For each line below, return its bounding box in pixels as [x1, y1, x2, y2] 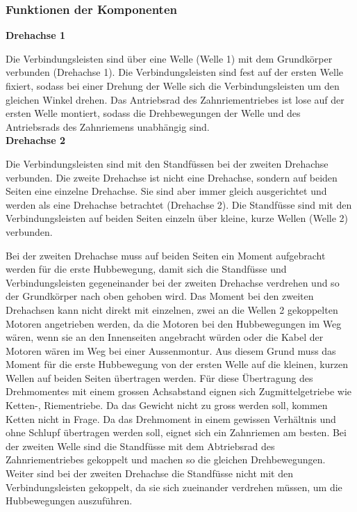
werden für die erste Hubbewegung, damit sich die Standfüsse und [6, 262, 287, 276]
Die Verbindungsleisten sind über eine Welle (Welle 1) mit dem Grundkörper [6, 51, 333, 65]
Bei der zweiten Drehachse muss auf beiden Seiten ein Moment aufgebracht [6, 248, 326, 262]
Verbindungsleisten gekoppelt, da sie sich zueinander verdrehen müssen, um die [6, 479, 342, 494]
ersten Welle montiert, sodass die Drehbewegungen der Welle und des [6, 106, 301, 120]
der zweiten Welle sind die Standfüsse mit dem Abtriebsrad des [6, 438, 275, 453]
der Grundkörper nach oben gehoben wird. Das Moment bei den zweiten [6, 289, 314, 303]
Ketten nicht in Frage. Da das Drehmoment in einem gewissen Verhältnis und [6, 411, 336, 426]
